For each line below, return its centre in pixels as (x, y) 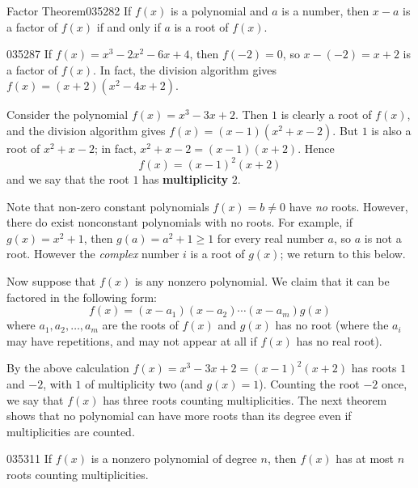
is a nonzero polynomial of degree (174, 458)
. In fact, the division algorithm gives (185, 69)
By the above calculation (68, 368)
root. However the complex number (93, 254)
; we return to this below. (343, 254)
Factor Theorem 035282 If (69, 11)
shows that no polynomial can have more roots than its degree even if (179, 416)
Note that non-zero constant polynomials (108, 206)
